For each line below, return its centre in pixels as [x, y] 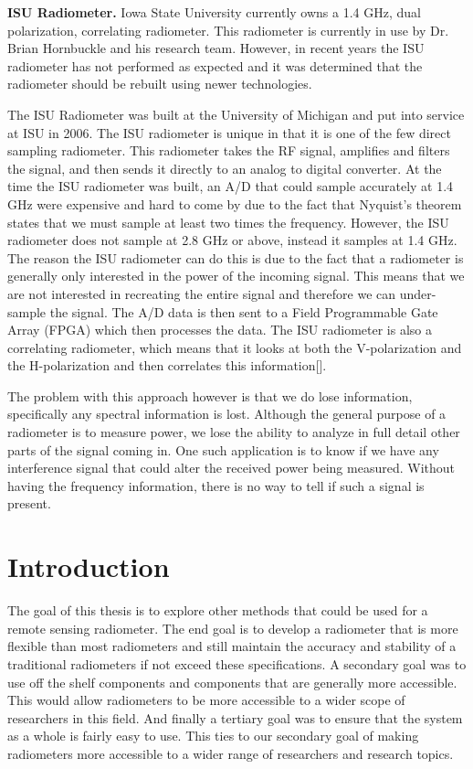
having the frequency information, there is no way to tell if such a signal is [216, 485]
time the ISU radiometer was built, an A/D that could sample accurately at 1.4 [231, 186]
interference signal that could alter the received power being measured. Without [231, 468]
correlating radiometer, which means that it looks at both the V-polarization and [235, 347]
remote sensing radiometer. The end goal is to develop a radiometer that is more [233, 628]
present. [29, 503]
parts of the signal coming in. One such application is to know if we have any [223, 449]
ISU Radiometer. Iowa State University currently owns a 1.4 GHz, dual [214, 12]
